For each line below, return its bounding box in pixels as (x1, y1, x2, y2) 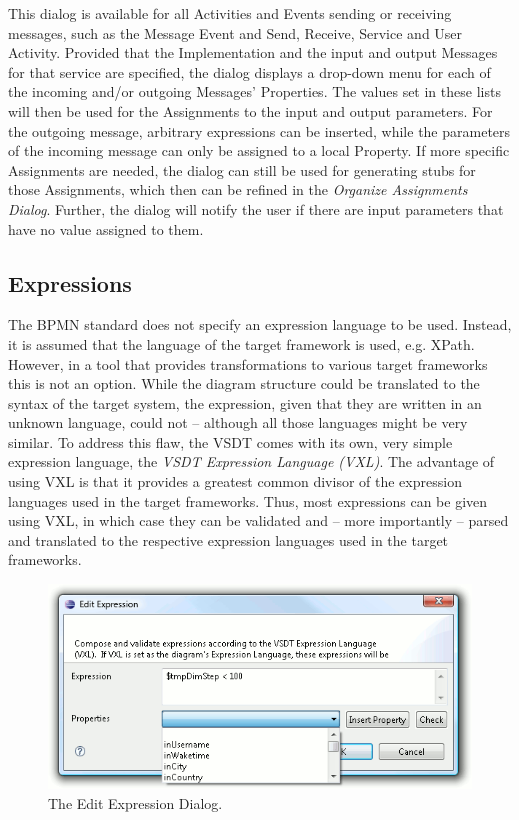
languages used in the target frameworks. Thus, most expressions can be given (8, 490, 488, 511)
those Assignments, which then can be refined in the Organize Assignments (8, 179, 468, 200)
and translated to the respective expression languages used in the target (8, 529, 449, 550)
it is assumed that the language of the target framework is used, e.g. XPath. (8, 333, 475, 354)
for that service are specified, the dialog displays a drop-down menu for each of (8, 61, 491, 82)
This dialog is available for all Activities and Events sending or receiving (8, 3, 452, 23)
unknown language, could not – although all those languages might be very (8, 412, 468, 433)
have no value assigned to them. (8, 218, 204, 239)
